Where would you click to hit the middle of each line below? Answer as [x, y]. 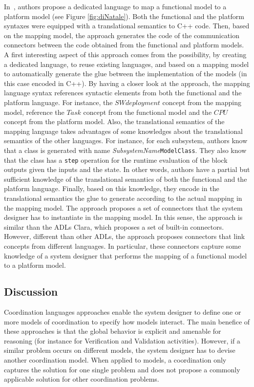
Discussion [31, 291]
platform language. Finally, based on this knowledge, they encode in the [112, 188]
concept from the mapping [202, 102]
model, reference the [34, 112]
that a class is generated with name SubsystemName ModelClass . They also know [125, 150]
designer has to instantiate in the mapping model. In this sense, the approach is [123, 217]
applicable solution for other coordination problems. [82, 379]
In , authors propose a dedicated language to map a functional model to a [115, 6]
